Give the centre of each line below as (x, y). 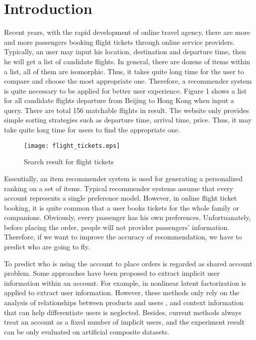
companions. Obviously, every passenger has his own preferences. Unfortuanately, (128, 217)
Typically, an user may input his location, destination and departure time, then (125, 52)
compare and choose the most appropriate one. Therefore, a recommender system (128, 81)
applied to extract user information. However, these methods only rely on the (122, 292)
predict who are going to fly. (47, 247)
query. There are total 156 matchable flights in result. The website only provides (127, 110)
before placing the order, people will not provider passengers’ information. (117, 227)
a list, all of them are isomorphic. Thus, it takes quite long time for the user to (124, 71)
